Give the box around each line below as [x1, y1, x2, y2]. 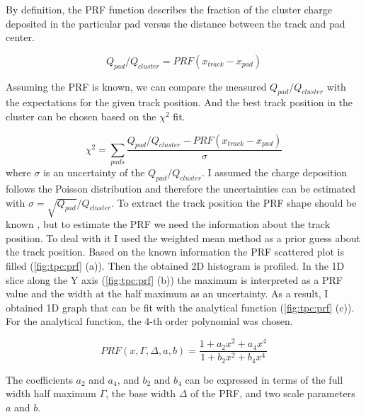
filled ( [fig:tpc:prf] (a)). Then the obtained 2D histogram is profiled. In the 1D [6, 258, 345, 273]
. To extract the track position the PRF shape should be [111, 195, 357, 210]
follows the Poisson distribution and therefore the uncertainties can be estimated [6, 181, 355, 195]
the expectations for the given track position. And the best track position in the [6, 95, 353, 110]
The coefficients [6, 372, 73, 387]
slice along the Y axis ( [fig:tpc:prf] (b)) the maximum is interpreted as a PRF [6, 272, 343, 287]
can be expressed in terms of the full [185, 372, 343, 387]
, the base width [105, 386, 176, 401]
